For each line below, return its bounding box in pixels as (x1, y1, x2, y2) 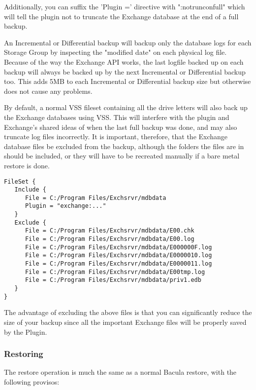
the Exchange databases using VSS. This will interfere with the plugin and (4, 112, 229, 122)
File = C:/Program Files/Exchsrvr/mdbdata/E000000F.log (25, 243, 212, 251)
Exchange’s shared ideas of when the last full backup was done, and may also (4, 121, 237, 132)
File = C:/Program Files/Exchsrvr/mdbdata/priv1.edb (25, 276, 201, 284)
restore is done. (4, 160, 50, 170)
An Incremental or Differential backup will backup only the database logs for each (4, 37, 252, 47)
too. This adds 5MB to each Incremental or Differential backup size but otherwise (4, 76, 251, 86)
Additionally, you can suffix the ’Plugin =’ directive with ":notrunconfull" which (4, 1, 245, 11)
